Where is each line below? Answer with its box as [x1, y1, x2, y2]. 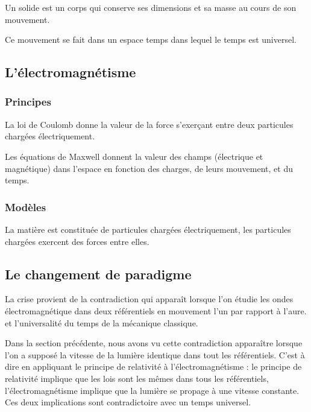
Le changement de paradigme [5, 264, 192, 283]
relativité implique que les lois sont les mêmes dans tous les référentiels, [5, 372, 269, 384]
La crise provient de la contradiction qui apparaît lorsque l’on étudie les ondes [5, 293, 294, 305]
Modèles [5, 199, 46, 214]
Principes [5, 94, 51, 109]
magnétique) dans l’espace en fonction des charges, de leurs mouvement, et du [5, 162, 293, 174]
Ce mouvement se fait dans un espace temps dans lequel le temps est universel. [5, 33, 297, 46]
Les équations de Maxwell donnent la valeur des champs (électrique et [5, 150, 263, 162]
